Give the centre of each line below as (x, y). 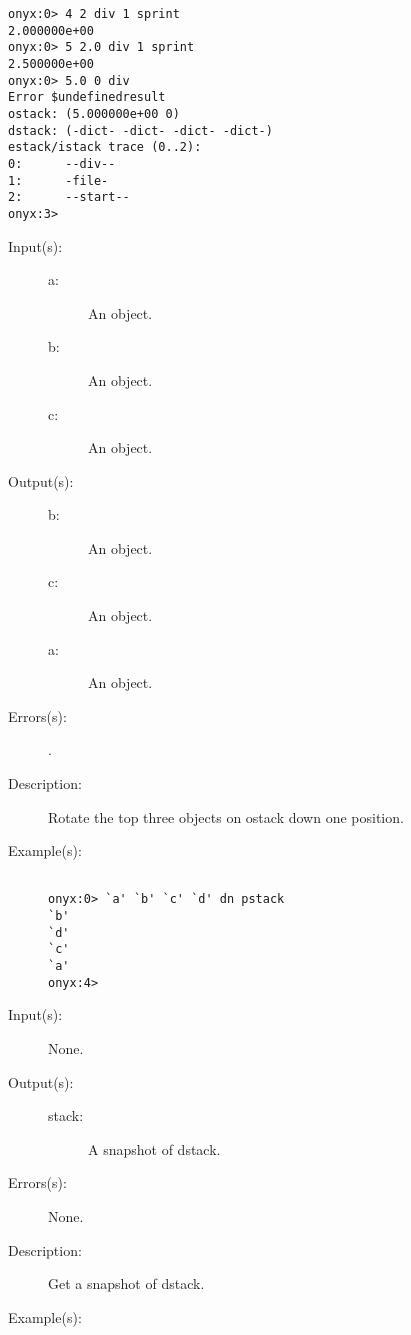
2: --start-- (69, 197)
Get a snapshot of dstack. (126, 1283)
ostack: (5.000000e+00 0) (94, 113)
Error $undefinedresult (87, 97)
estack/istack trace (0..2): (105, 147)
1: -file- (58, 180)
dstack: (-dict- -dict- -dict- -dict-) (140, 130)
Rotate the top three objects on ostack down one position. (226, 816)
